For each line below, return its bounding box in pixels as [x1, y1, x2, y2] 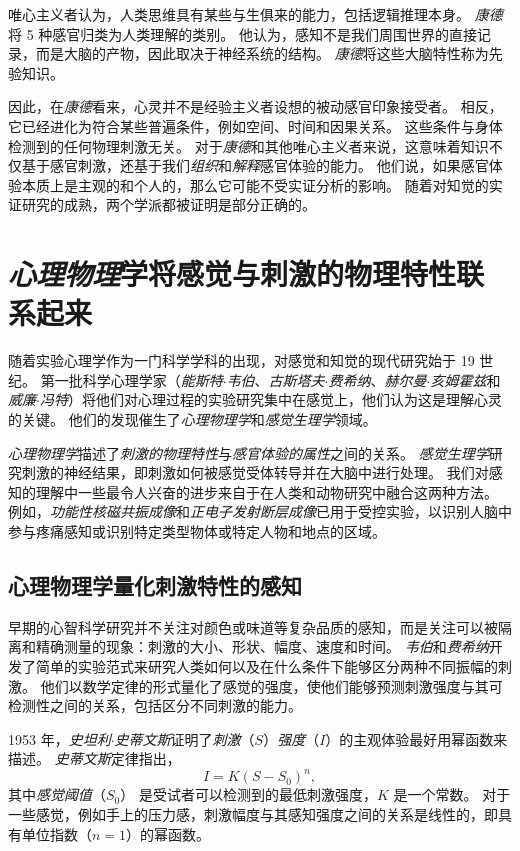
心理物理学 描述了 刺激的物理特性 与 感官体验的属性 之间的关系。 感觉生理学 [8, 442, 489, 463]
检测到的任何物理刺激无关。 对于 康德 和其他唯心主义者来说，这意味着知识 [8, 135, 489, 156]
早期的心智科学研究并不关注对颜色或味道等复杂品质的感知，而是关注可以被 [8, 616, 498, 637]
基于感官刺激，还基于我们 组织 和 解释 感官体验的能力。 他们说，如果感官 [21, 155, 489, 176]
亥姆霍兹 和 [430, 369, 501, 390]
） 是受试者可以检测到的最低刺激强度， [120, 784, 377, 805]
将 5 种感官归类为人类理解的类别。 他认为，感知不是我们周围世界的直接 [8, 23, 477, 44]
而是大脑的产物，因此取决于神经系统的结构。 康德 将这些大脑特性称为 [35, 43, 489, 64]
